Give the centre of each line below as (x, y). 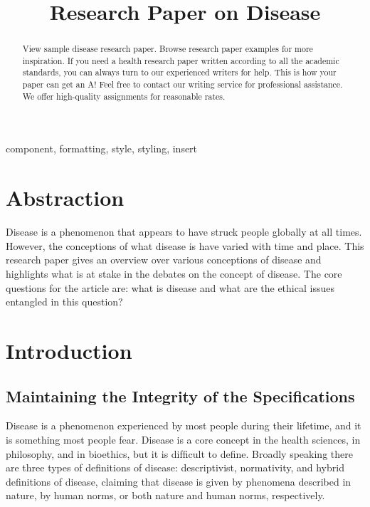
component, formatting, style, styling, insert (102, 148)
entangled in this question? (64, 302)
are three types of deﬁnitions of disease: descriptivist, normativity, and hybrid (175, 467)
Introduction (69, 350)
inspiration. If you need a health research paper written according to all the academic (181, 60)
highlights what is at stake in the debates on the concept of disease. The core (174, 273)
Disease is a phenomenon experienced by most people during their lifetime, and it (184, 425)
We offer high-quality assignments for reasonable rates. (124, 96)
